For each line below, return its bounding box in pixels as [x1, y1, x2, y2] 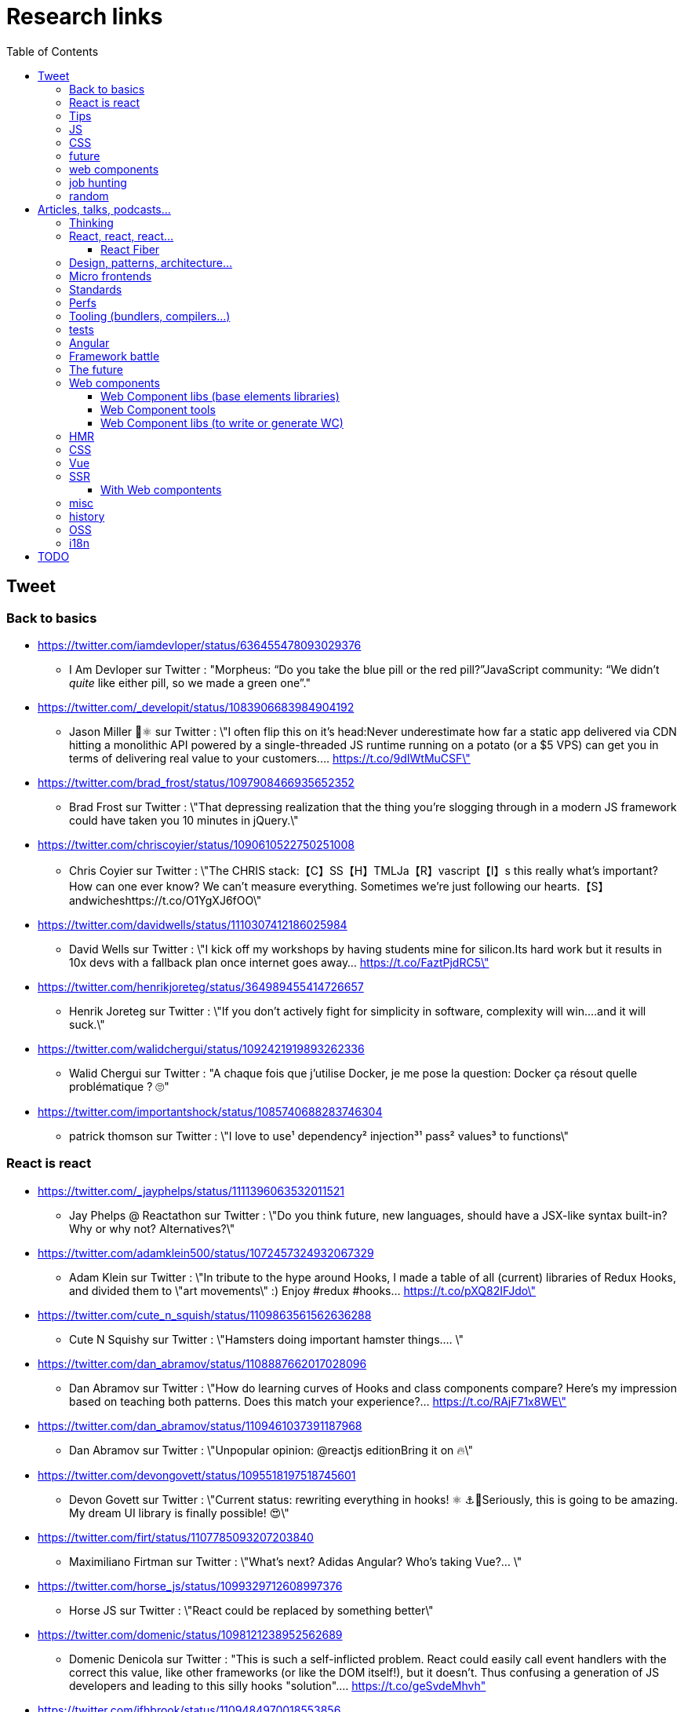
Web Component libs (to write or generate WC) [100, 415, 344, 430]
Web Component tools [100, 402, 216, 416]
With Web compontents [100, 482, 222, 496]
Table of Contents [6, 44, 99, 58]
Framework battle [69, 349, 160, 363]
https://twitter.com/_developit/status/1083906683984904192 [38, 700, 355, 714]
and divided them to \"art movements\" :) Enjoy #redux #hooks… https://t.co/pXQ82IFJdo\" [69, 1283, 537, 1297]
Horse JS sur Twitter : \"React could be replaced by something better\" [69, 1603, 434, 1617]
